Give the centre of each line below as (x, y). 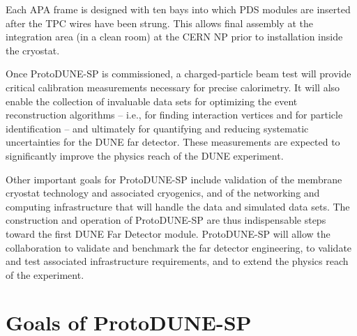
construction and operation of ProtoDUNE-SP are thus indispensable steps (166, 220)
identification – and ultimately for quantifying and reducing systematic (157, 128)
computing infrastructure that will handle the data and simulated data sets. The (178, 206)
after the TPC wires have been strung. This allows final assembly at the (159, 23)
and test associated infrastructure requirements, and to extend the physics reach (177, 261)
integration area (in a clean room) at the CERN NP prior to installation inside (174, 37)
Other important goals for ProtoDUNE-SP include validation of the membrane (174, 179)
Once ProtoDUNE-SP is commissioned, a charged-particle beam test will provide (178, 74)
